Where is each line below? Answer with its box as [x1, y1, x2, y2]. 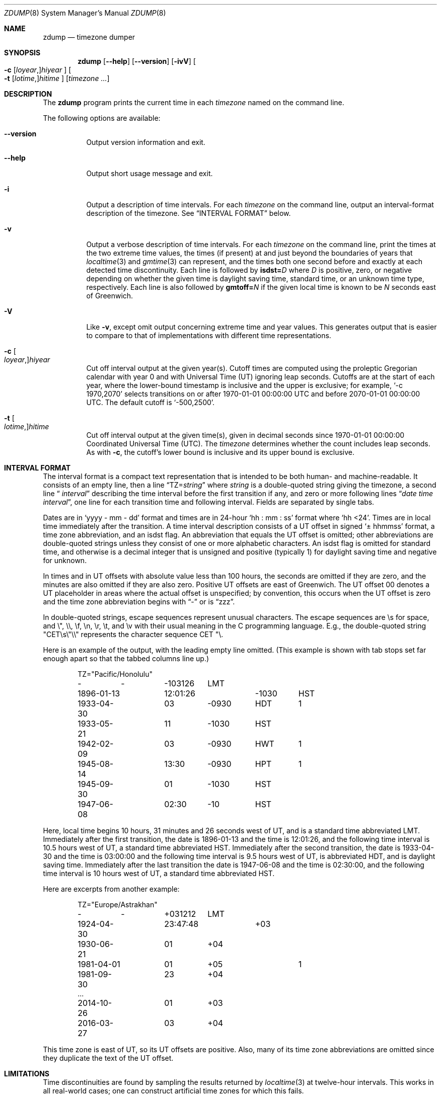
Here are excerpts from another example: [43, 885, 180, 893]
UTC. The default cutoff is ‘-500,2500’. [86, 398, 215, 407]
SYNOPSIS [4, 48, 41, 57]
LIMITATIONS [4, 1069, 50, 1078]
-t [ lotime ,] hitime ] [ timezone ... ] [4, 74, 110, 83]
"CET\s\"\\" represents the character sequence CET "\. [43, 630, 224, 639]
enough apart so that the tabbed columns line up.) [43, 654, 209, 663]
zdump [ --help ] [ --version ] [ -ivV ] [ [78, 57, 196, 65]
